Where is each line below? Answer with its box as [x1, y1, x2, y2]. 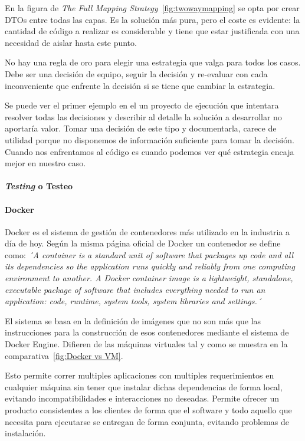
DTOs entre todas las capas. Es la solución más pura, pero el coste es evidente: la [5, 13, 300, 25]
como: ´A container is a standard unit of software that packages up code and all [5, 248, 293, 261]
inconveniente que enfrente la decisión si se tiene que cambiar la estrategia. [5, 79, 276, 91]
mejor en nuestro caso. [5, 157, 86, 169]
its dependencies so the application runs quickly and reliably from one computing [5, 260, 295, 272]
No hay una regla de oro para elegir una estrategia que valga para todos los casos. [5, 56, 301, 68]
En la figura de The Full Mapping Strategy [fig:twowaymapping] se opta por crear [5, 2, 300, 14]
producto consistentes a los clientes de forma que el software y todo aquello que [5, 404, 292, 416]
